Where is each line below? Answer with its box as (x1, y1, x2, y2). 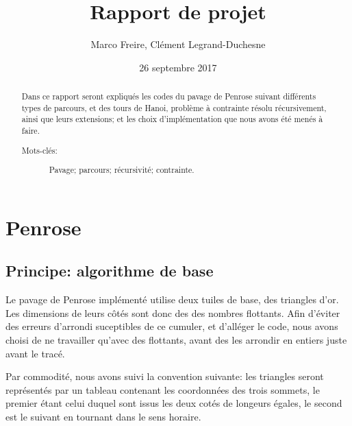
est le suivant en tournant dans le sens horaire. (5, 409, 201, 423)
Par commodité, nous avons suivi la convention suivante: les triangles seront (5, 369, 324, 383)
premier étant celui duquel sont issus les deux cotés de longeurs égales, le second (5, 396, 342, 410)
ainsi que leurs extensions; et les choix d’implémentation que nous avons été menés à (21, 113, 323, 125)
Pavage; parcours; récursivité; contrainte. (49, 164, 194, 176)
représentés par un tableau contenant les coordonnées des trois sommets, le (5, 382, 320, 397)
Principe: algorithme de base (5, 260, 214, 281)
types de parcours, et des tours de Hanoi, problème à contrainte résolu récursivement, (21, 102, 327, 113)
